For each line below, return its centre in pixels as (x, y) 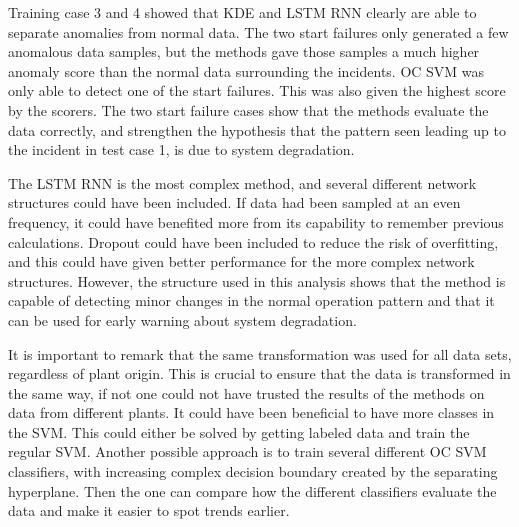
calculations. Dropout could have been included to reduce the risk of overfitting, (253, 241)
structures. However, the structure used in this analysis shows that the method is (257, 280)
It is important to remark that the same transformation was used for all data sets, (260, 353)
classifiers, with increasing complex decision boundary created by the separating (253, 471)
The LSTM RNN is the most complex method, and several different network (242, 182)
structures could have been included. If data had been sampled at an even (234, 202)
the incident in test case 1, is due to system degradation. (181, 149)
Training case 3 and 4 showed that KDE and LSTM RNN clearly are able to (242, 12)
